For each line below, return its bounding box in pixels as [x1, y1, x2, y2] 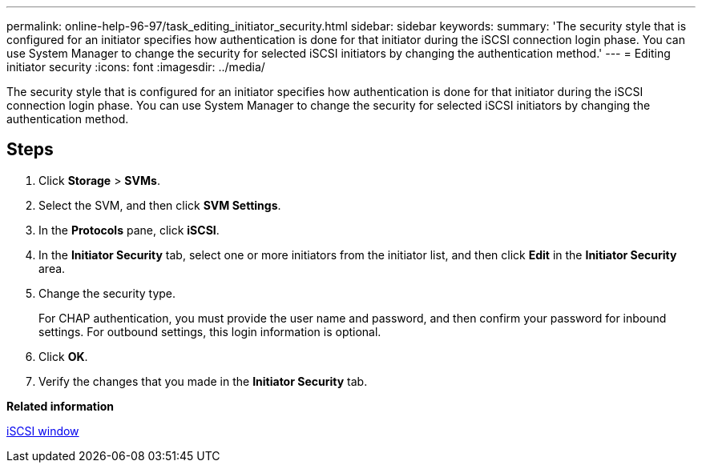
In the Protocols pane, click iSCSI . [38, 222, 220, 237]
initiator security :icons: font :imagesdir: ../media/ [6, 60, 265, 74]
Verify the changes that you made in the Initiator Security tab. [38, 374, 368, 388]
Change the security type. [38, 286, 176, 300]
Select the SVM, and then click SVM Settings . [38, 198, 281, 212]
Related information [6, 399, 115, 413]
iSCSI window [6, 423, 79, 438]
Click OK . [38, 349, 88, 363]
